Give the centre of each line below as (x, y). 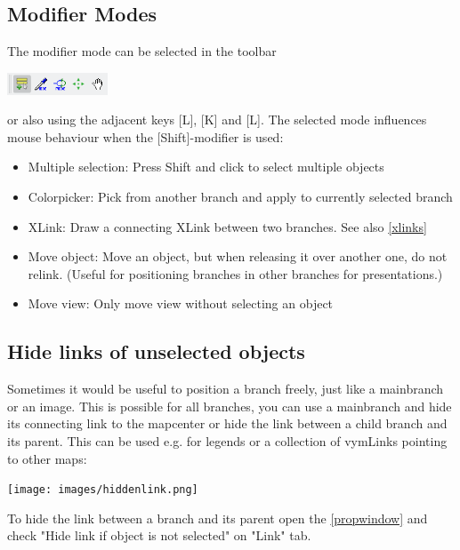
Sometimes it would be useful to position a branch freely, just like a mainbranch (226, 389)
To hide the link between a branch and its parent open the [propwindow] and (218, 518)
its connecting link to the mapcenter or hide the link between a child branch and (227, 423)
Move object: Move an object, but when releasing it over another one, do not (238, 256)
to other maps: (47, 458)
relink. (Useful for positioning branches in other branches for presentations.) (235, 273)
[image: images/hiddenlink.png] (103, 490)
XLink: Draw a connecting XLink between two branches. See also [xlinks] (227, 226)
